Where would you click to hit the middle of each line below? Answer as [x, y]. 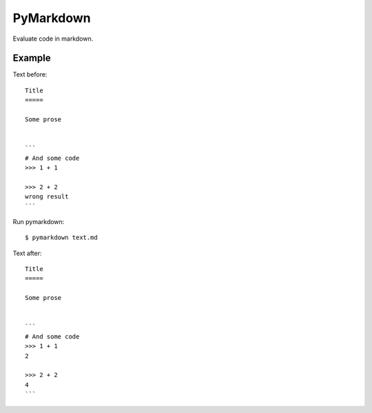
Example [32, 58]
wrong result [47, 197]
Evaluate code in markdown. [53, 39]
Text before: [30, 74]
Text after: [27, 253]
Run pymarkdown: [39, 221]
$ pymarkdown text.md [61, 238]
